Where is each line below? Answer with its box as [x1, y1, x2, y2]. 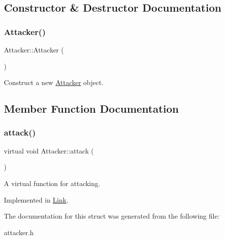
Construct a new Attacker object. [4, 77, 104, 87]
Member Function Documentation [4, 101, 179, 116]
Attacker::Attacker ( [4, 45, 64, 54]
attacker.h [4, 227, 34, 237]
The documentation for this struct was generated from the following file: [4, 211, 220, 221]
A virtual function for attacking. [4, 178, 100, 188]
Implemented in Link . [4, 194, 69, 205]
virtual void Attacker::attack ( [4, 145, 94, 155]
